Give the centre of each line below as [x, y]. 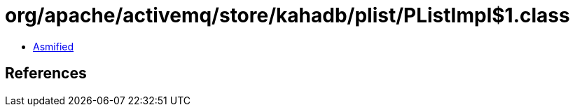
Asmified [54, 46]
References [46, 73]
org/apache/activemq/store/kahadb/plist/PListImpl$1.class [287, 15]
